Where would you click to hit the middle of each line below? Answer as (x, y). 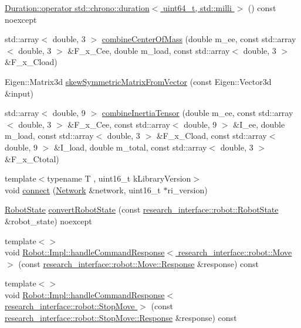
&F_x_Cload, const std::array (212, 136)
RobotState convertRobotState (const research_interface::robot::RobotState (142, 209)
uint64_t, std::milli (197, 8)
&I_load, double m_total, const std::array (131, 147)
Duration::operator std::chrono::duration (77, 8)
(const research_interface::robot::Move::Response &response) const (138, 263)
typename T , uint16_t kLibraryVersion (119, 178)
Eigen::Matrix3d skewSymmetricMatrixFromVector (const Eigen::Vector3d (138, 81)
